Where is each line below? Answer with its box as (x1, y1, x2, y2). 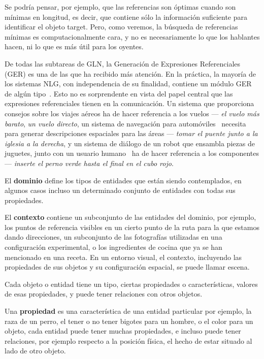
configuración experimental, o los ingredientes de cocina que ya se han (5, 242, 222, 252)
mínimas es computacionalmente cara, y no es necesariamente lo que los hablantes (5, 31, 260, 42)
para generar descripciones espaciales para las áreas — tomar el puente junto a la (5, 128, 258, 139)
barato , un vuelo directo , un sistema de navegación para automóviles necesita (5, 118, 246, 128)
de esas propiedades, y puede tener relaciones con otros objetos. (5, 288, 203, 299)
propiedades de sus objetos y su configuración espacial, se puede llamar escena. (5, 262, 250, 272)
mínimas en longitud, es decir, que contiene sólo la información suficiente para (5, 11, 247, 22)
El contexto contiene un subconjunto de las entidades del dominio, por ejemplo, (5, 212, 256, 222)
